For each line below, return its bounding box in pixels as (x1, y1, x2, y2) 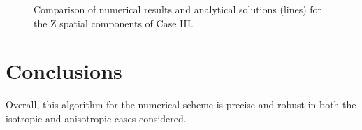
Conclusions (6, 57, 122, 85)
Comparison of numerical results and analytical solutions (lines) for (34, 2, 322, 16)
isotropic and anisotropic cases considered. (6, 110, 187, 125)
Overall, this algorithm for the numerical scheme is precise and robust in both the (6, 97, 356, 112)
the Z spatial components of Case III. (34, 15, 194, 30)
